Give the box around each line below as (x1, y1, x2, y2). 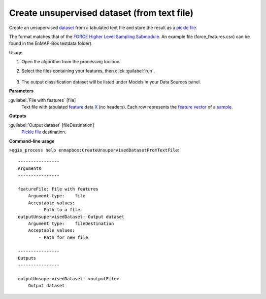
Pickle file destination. (21, 129, 66, 135)
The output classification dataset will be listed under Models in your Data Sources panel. (21, 79, 201, 85)
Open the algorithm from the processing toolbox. (21, 59, 121, 65)
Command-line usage (9, 138, 55, 144)
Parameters (9, 88, 34, 94)
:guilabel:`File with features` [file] (9, 97, 76, 103)
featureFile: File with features (18, 186, 99, 192)
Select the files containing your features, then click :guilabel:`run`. (21, 68, 155, 74)
